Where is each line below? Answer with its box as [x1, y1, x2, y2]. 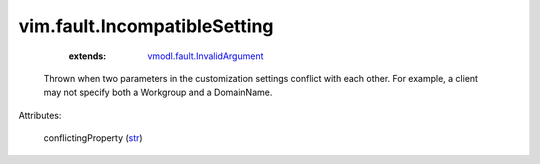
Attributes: [18, 109, 62, 121]
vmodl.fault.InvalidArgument [147, 50, 264, 62]
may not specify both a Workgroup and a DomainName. [43, 86, 273, 99]
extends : [68, 50, 107, 62]
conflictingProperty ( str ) [43, 132, 144, 144]
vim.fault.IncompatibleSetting [18, 15, 274, 37]
